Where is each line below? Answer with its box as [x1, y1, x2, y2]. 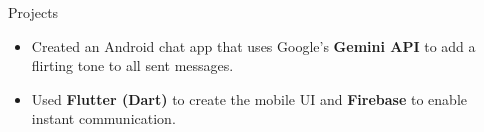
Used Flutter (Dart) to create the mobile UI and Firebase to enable [31, 88, 467, 109]
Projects [8, 2, 59, 22]
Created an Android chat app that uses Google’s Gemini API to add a [31, 35, 476, 56]
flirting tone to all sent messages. [31, 55, 234, 76]
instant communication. [31, 108, 176, 129]
